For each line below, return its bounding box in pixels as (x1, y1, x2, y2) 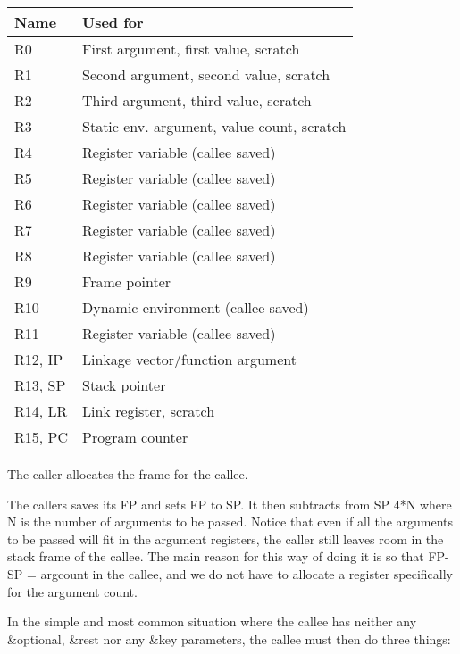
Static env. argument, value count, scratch (82, 116, 347, 137)
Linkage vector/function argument (82, 349, 297, 369)
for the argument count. (7, 582, 138, 600)
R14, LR (14, 401, 68, 421)
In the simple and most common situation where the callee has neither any (7, 612, 417, 631)
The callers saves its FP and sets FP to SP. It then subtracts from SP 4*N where (7, 494, 452, 513)
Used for (82, 12, 144, 32)
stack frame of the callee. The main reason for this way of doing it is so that (7, 547, 424, 566)
